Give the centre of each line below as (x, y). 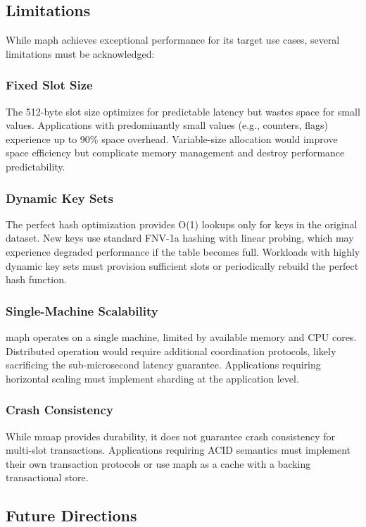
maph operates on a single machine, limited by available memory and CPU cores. (181, 336)
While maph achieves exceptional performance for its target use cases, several (173, 40)
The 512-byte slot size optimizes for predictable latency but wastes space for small (183, 111)
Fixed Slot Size (49, 85)
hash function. (36, 279)
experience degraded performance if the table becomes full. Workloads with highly (183, 251)
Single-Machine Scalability (82, 310)
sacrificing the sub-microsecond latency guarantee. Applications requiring (163, 365)
